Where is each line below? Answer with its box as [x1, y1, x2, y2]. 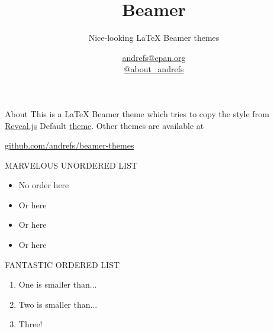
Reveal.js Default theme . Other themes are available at [5, 119, 204, 131]
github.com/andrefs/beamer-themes [5, 139, 134, 152]
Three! [18, 318, 43, 330]
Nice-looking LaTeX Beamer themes [88, 31, 220, 44]
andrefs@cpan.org [122, 51, 186, 63]
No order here [18, 179, 69, 191]
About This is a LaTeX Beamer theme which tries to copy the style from [5, 107, 269, 120]
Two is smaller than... [18, 298, 98, 310]
